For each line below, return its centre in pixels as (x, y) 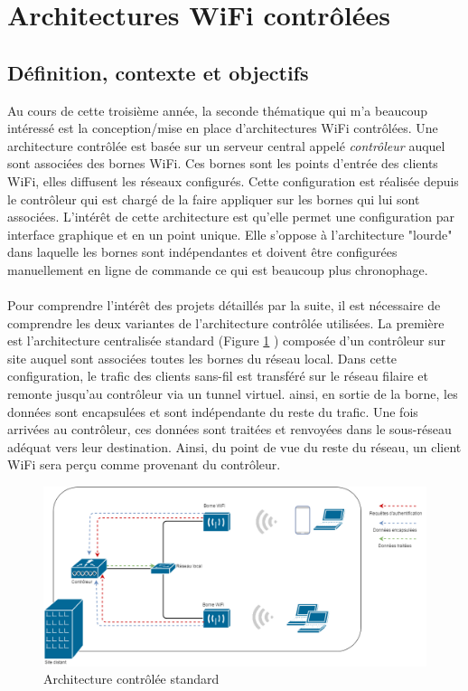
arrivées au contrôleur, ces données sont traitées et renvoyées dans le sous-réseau (229, 429)
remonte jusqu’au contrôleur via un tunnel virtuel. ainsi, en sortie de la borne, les (233, 394)
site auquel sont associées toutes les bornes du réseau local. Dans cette (202, 358)
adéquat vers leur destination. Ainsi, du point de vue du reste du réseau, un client (234, 446)
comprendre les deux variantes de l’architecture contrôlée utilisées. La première (226, 322)
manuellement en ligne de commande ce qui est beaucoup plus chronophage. (218, 269)
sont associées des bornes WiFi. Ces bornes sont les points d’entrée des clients (223, 163)
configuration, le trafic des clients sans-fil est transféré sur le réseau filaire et (218, 376)
